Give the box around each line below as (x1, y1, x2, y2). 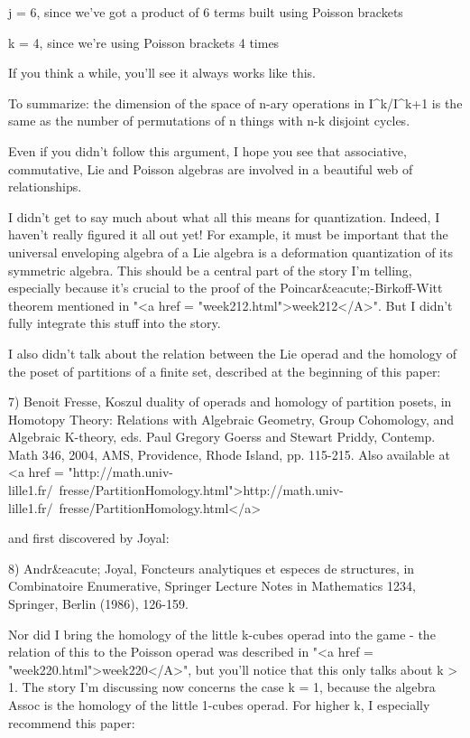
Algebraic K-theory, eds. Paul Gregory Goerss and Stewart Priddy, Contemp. (8, 427, 436, 446)
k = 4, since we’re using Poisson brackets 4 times (8, 33, 280, 51)
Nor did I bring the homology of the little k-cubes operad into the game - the (8, 624, 436, 643)
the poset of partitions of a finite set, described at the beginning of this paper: (8, 361, 441, 380)
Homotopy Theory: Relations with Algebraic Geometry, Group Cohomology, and (8, 409, 455, 428)
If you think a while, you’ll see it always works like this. (8, 63, 316, 82)
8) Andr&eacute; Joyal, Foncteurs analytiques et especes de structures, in (8, 558, 415, 577)
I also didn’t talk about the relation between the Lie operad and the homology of (8, 343, 456, 362)
